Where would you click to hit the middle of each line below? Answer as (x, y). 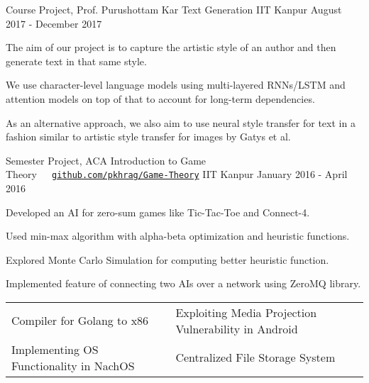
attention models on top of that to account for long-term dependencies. (160, 98)
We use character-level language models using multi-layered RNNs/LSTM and (176, 85)
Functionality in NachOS (73, 365)
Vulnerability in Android (237, 328)
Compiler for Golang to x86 (80, 321)
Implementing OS (55, 349)
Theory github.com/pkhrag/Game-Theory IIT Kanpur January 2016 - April (177, 174)
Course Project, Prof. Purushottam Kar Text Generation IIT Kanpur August (174, 9)
